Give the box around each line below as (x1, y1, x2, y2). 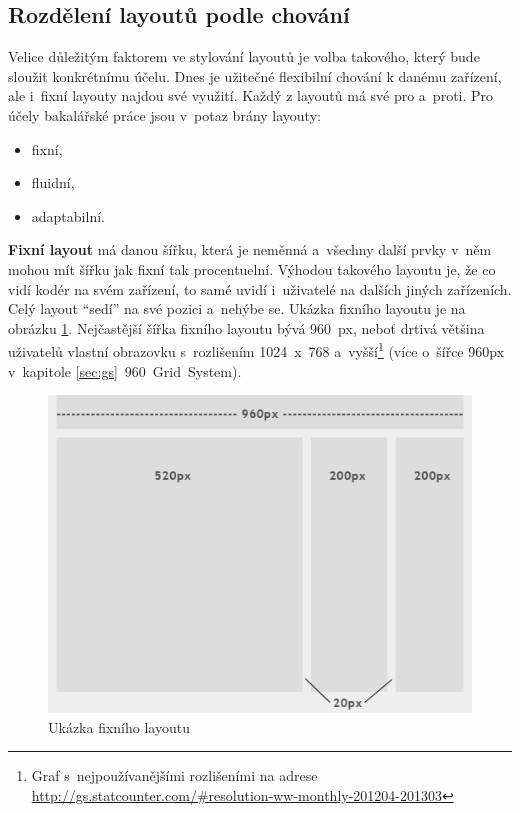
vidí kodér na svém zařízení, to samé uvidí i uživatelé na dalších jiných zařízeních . (8, 278, 512, 299)
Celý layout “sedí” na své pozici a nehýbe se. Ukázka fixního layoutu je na (8, 298, 466, 319)
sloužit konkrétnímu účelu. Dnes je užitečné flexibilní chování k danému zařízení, (8, 65, 502, 86)
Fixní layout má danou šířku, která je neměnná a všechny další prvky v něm (8, 239, 492, 260)
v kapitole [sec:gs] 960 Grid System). (8, 360, 242, 381)
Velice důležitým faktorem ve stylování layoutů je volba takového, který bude (8, 46, 480, 67)
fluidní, (31, 172, 75, 193)
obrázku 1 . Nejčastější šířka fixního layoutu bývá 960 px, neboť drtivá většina (8, 317, 485, 338)
